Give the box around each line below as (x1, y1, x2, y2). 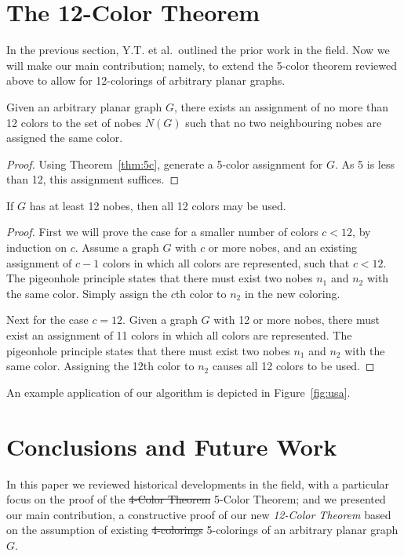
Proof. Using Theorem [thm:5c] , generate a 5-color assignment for (6, 155, 323, 172)
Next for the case (6, 311, 89, 328)
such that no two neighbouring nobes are (185, 114, 382, 130)
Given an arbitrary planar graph (6, 98, 162, 114)
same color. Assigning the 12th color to (6, 358, 195, 374)
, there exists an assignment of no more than (173, 98, 388, 114)
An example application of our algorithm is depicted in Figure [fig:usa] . (6, 383, 351, 400)
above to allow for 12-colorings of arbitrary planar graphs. (6, 72, 286, 89)
